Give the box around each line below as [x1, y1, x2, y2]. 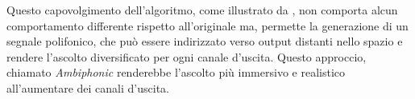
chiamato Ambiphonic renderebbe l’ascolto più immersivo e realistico [6, 64, 345, 81]
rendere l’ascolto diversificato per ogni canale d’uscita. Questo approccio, [6, 48, 367, 65]
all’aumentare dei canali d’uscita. [6, 79, 169, 96]
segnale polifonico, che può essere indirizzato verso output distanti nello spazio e [6, 33, 403, 49]
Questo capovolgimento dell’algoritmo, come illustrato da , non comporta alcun [6, 2, 398, 18]
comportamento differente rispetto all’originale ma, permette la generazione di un [6, 17, 409, 34]
